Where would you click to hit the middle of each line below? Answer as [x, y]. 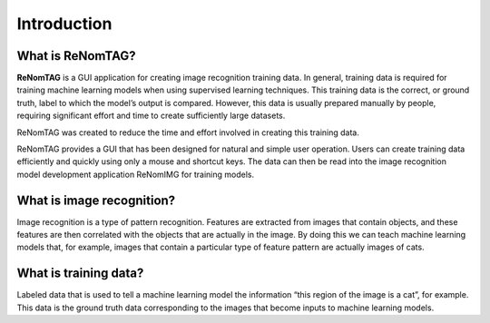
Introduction [64, 24]
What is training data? [80, 274]
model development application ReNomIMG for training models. [135, 174]
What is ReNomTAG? [76, 56]
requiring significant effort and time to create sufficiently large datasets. [151, 116]
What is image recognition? [96, 200]
